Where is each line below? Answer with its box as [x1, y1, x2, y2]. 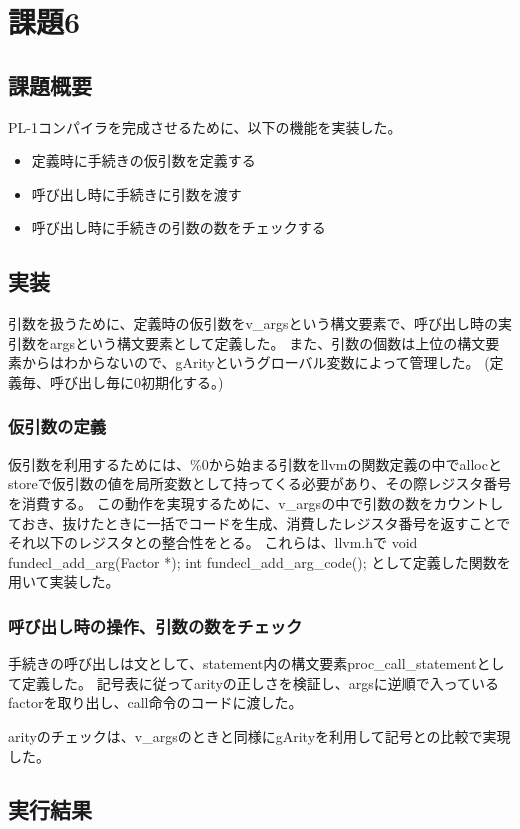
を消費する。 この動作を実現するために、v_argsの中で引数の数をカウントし [8, 492, 504, 513]
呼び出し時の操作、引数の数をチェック [8, 613, 303, 638]
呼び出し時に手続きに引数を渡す [31, 183, 242, 204]
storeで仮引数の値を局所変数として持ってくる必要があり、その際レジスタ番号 [8, 473, 512, 494]
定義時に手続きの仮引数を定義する [31, 150, 256, 171]
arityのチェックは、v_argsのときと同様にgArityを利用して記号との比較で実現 [8, 725, 511, 746]
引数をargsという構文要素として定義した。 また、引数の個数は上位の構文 [8, 332, 486, 353]
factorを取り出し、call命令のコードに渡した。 [8, 692, 303, 713]
